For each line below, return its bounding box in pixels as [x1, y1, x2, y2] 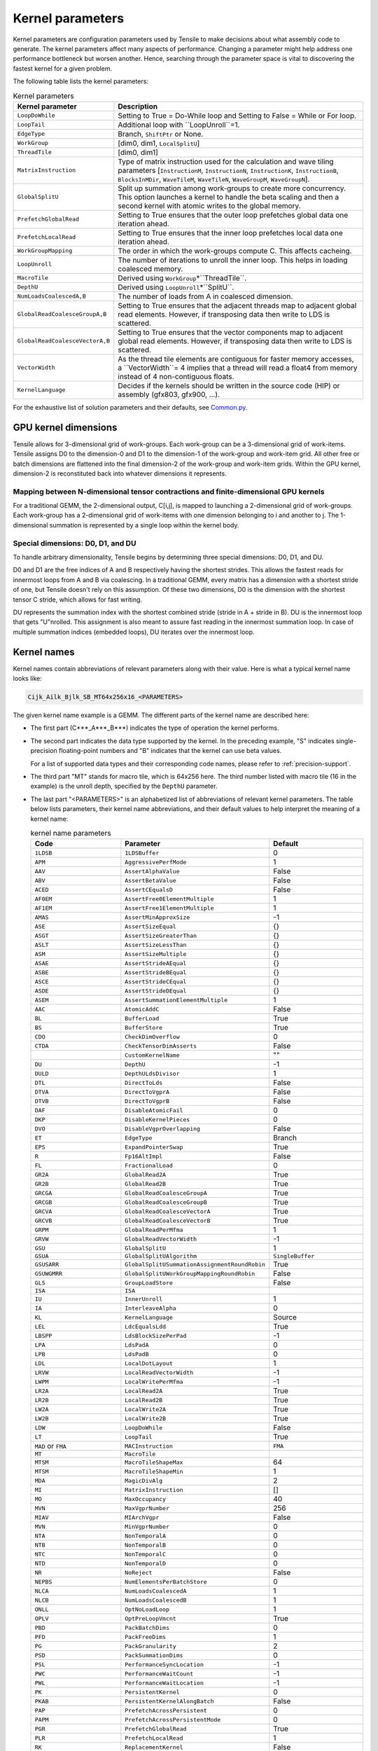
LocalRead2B [125, 1396, 163, 1404]
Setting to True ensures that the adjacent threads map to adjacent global [118, 300, 357, 310]
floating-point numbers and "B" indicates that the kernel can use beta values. [58, 747, 282, 755]
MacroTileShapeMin [125, 1467, 183, 1475]
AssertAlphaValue [125, 867, 180, 875]
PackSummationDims [125, 1652, 183, 1659]
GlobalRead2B [125, 1180, 167, 1187]
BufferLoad [125, 1014, 160, 1022]
